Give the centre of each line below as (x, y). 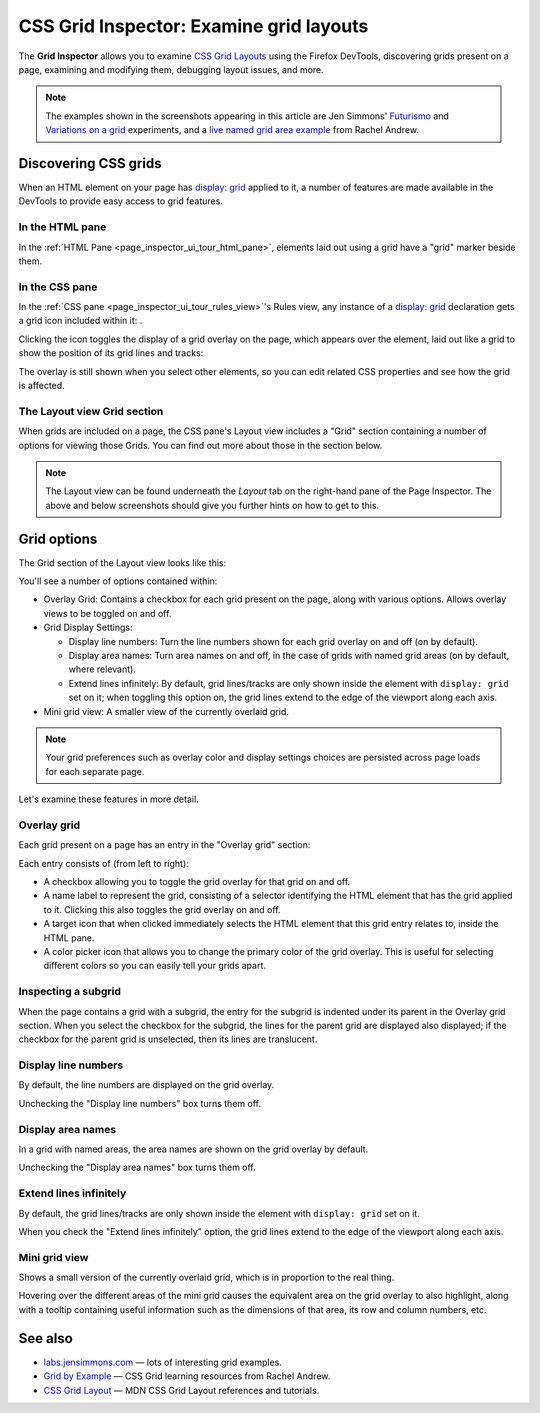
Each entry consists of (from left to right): (103, 863)
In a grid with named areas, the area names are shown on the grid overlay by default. (193, 1149)
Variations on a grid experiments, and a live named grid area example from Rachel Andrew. (232, 130)
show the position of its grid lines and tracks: (111, 353)
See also (46, 1338)
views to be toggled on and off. (107, 613)
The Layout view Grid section (91, 411)
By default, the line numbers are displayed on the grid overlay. (146, 1085)
